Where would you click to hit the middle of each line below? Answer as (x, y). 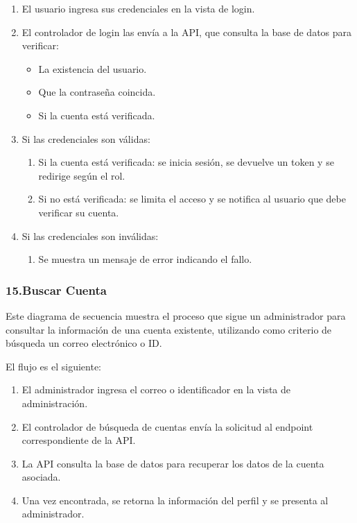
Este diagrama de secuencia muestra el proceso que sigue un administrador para (176, 315)
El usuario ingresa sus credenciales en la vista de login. (138, 8)
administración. (55, 403)
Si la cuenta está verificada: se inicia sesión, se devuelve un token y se (186, 162)
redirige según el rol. (82, 175)
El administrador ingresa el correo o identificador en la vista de (156, 389)
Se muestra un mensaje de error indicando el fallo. (145, 259)
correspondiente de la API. (79, 440)
